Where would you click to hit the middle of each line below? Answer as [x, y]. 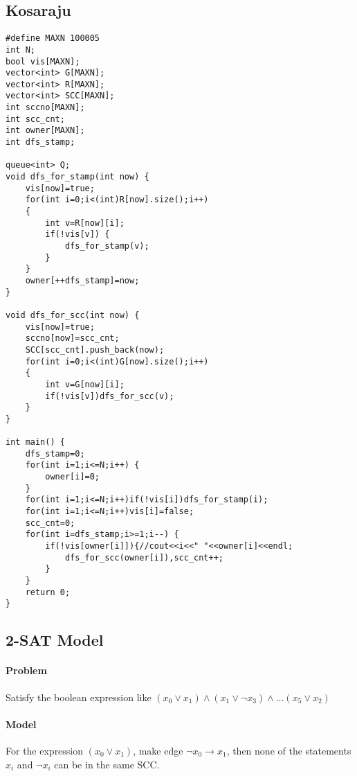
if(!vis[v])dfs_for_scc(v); [110, 396]
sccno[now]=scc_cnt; [72, 338]
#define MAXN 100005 [53, 38]
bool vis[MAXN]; [43, 61]
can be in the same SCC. [107, 764]
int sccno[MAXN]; [45, 108]
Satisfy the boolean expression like [79, 697]
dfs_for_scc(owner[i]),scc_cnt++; [144, 557]
